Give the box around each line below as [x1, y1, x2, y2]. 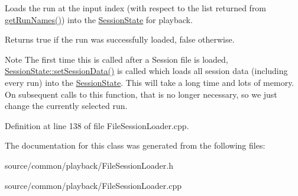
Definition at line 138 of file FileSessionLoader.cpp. [5, 119, 189, 131]
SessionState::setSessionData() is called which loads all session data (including [5, 65, 288, 77]
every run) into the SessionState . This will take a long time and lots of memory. [5, 76, 294, 88]
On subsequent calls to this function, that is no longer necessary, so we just [5, 88, 277, 100]
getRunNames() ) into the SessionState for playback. [5, 13, 193, 25]
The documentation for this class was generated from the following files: [5, 139, 265, 152]
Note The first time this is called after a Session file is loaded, [5, 53, 228, 65]
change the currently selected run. [5, 99, 128, 112]
